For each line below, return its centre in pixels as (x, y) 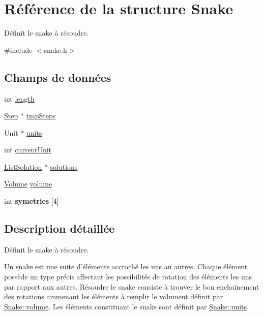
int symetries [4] (32, 201)
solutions (64, 166)
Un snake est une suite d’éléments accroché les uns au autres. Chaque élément (126, 266)
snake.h (55, 50)
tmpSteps (41, 116)
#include (18, 50)
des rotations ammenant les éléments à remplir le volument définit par (114, 296)
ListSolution (23, 166)
